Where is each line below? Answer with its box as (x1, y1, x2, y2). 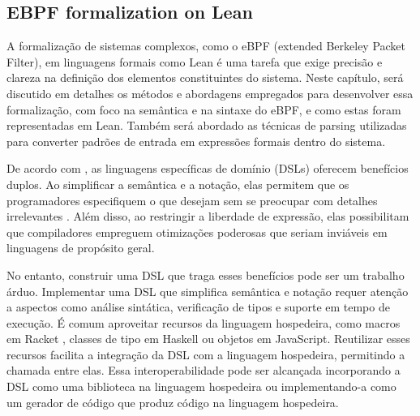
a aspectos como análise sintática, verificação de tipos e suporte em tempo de (6, 298, 390, 315)
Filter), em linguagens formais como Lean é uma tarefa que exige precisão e (6, 53, 383, 70)
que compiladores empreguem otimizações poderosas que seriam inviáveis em (6, 223, 388, 240)
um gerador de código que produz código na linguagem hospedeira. (6, 393, 339, 410)
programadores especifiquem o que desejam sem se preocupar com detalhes (6, 191, 378, 208)
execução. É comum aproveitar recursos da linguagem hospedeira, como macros (6, 314, 401, 331)
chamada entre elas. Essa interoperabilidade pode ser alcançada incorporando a (6, 362, 401, 379)
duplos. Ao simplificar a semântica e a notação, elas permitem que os (6, 175, 349, 192)
